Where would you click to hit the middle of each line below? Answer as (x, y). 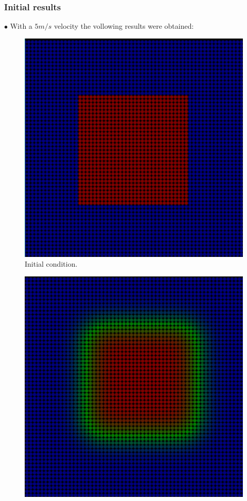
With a (21, 26)
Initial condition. (51, 264)
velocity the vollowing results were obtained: (124, 26)
